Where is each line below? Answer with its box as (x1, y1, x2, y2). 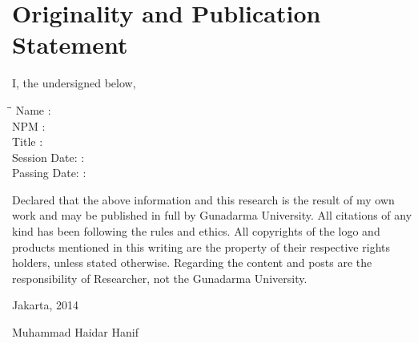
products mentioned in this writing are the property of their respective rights (12, 238, 390, 255)
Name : (15, 101, 51, 118)
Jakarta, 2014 (12, 297, 79, 313)
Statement (12, 28, 128, 61)
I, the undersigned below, (12, 75, 136, 91)
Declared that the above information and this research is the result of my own (12, 191, 395, 208)
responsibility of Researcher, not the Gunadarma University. (12, 269, 307, 286)
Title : (12, 133, 43, 150)
